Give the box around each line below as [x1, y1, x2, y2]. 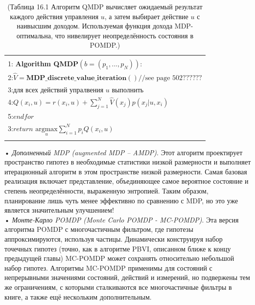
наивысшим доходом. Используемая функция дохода [17, 21, 173, 31]
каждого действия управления [10, 11, 99, 21]
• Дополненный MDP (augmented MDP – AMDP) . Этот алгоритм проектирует [4, 147, 243, 157]
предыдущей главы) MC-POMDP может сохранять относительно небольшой [4, 253, 234, 263]
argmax [35, 125, 58, 133]
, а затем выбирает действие [104, 11, 188, 21]
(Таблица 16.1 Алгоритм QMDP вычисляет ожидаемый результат [7, 1, 203, 11]
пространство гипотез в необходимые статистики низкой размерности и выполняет [4, 157, 251, 167]
